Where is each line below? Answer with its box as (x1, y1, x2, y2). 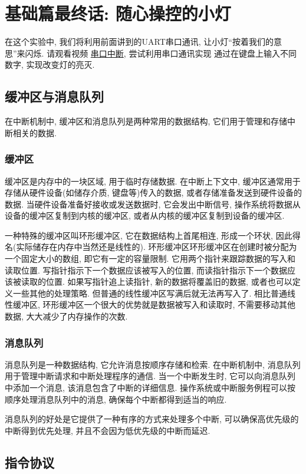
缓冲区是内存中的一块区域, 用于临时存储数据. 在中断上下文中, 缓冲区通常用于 (5, 175, 301, 187)
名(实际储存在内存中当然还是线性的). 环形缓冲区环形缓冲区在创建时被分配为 (5, 241, 297, 253)
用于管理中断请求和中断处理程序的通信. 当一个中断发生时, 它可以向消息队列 (5, 370, 296, 382)
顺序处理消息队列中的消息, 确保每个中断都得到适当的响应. (5, 393, 227, 405)
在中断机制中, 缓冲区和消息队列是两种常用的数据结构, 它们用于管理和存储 (5, 115, 288, 127)
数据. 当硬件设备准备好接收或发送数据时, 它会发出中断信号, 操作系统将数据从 (5, 197, 301, 210)
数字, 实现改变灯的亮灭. (5, 58, 95, 71)
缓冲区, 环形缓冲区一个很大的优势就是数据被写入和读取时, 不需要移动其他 (12, 298, 296, 311)
